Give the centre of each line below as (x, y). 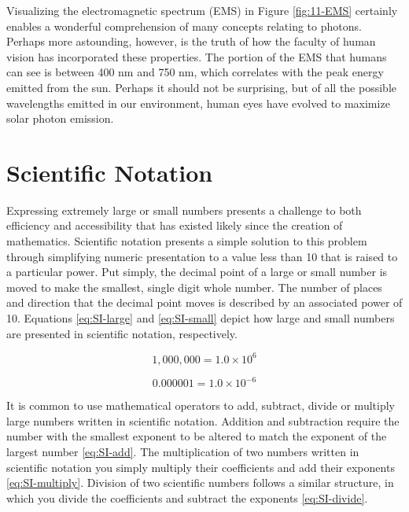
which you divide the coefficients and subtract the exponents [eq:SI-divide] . (187, 497)
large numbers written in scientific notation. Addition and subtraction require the (203, 420)
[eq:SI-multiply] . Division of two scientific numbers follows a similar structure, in (200, 483)
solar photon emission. (60, 118)
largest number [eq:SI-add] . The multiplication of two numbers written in (183, 451)
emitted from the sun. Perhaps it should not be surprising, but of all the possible (201, 87)
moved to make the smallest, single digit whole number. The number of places (194, 287)
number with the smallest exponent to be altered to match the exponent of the (197, 436)
